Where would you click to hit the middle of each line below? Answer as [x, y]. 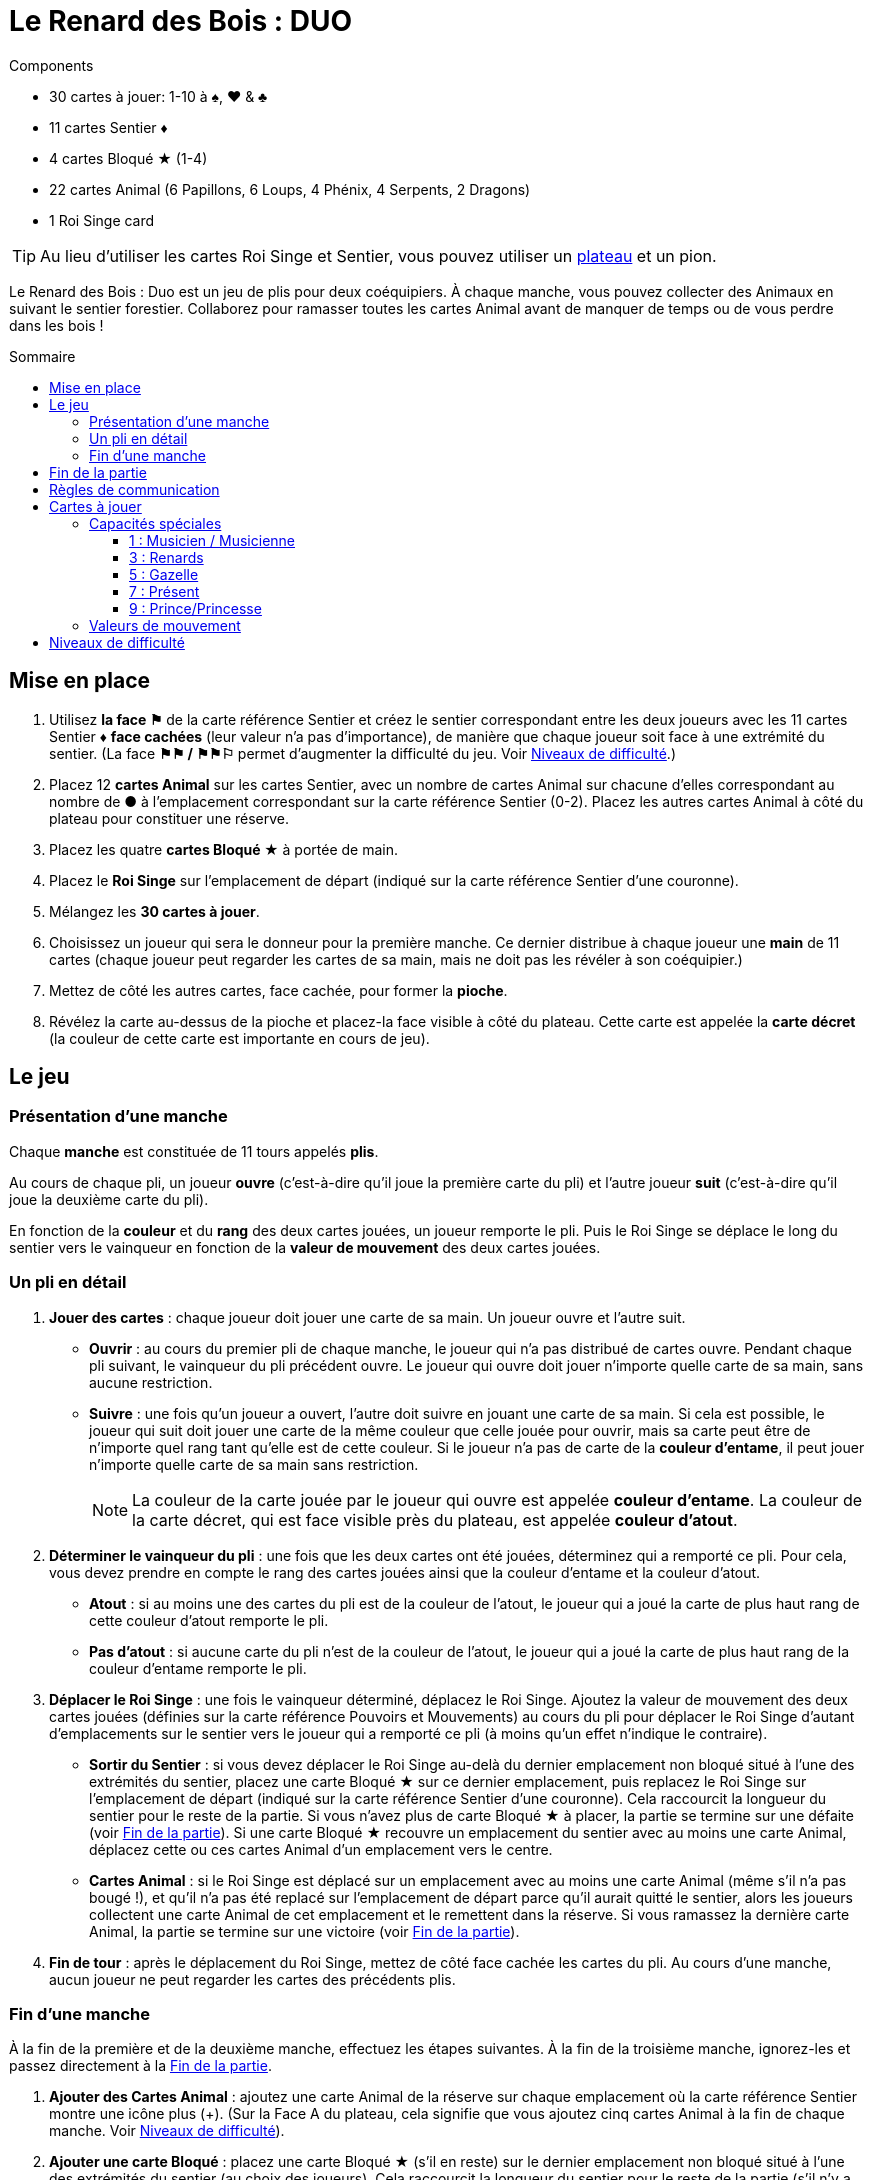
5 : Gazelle [164, 574]
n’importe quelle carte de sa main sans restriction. [254, 1464]
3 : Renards [166, 557]
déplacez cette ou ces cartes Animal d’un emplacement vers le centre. [321, 1849]
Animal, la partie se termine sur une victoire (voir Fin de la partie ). [304, 1931]
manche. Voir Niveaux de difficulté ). [167, 2131]
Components [51, 65]
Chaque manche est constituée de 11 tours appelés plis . [194, 1151]
